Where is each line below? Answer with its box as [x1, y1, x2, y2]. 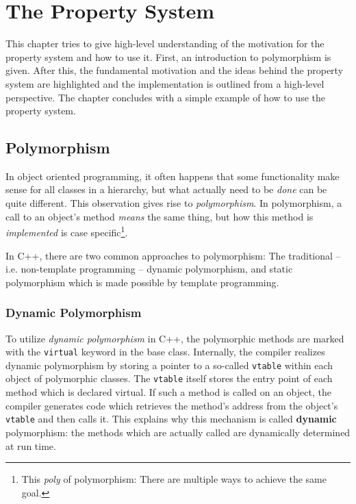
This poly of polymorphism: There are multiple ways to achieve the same [21, 472, 327, 486]
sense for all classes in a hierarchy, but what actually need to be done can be [5, 182, 327, 197]
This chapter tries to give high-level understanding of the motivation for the [5, 36, 325, 51]
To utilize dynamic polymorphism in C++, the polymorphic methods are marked [5, 331, 344, 345]
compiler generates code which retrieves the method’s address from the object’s [5, 398, 338, 412]
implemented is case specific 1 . [5, 223, 128, 239]
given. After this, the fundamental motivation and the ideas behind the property [5, 63, 344, 77]
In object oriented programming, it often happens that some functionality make [5, 168, 340, 183]
